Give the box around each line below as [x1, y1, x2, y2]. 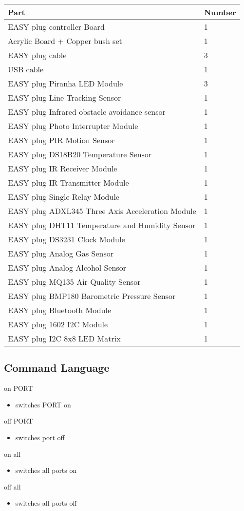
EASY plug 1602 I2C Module [8, 319, 108, 330]
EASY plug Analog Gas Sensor [8, 248, 114, 259]
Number [204, 6, 236, 18]
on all [4, 448, 21, 459]
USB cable [8, 64, 44, 75]
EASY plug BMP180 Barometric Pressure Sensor [8, 290, 176, 301]
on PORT [4, 383, 33, 393]
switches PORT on [15, 399, 71, 409]
